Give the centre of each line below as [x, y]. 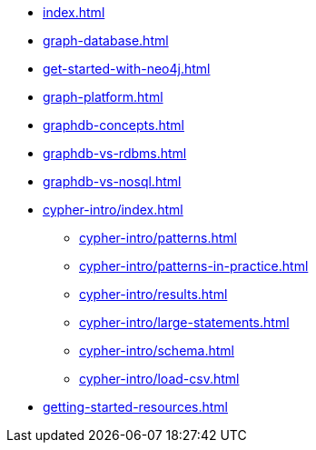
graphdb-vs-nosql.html [112, 181]
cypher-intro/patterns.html [158, 238]
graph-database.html [106, 40]
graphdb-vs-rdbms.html [115, 153]
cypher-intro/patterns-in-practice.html [194, 266]
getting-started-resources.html [135, 407]
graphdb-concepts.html [114, 125]
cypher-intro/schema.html [157, 350]
